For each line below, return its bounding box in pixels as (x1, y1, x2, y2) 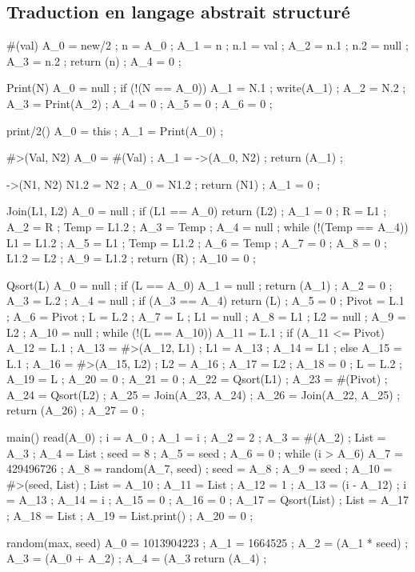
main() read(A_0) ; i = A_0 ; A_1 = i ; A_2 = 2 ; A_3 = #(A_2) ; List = (6, 429, 386, 446)
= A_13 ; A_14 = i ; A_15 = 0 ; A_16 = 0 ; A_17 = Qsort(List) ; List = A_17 (6, 491, 409, 508)
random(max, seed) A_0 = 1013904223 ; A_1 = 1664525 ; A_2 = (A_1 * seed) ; (6, 534, 409, 550)
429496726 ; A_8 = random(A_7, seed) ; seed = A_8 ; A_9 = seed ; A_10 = (6, 460, 393, 477)
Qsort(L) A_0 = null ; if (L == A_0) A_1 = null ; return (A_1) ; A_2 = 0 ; (6, 276, 393, 293)
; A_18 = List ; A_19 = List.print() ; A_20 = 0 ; (6, 507, 253, 524)
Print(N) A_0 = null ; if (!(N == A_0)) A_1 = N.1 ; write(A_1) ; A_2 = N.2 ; (6, 79, 406, 96)
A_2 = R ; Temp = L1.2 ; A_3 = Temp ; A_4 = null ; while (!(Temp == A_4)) (6, 218, 409, 234)
